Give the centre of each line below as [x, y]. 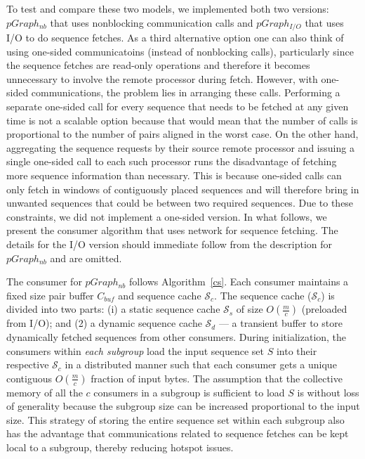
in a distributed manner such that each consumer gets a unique [201, 364]
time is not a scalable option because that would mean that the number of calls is [182, 120]
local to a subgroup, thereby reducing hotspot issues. [120, 447]
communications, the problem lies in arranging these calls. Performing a [186, 92]
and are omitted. [86, 258]
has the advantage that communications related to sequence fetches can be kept [178, 433]
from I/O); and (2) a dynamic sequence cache [104, 323]
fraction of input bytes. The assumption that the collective [217, 378]
